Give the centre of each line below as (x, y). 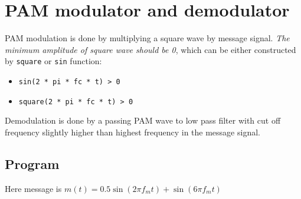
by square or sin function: (53, 61)
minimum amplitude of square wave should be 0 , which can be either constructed (150, 49)
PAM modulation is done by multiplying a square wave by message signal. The (147, 38)
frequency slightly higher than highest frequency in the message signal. (132, 132)
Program (32, 163)
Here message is (33, 188)
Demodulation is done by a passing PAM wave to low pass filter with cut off (143, 120)
